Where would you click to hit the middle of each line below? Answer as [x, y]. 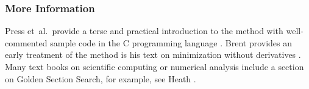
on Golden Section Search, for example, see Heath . [101, 78]
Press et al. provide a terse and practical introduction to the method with [144, 31]
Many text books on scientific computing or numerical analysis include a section [154, 66]
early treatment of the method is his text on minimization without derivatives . [153, 55]
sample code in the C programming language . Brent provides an [171, 42]
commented [26, 42]
